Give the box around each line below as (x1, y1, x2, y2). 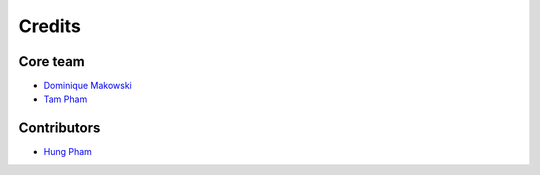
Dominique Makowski (43, 80, 132, 92)
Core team (18, 53, 85, 70)
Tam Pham (43, 93, 88, 105)
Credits (18, 15, 82, 37)
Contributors (18, 120, 101, 137)
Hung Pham (43, 146, 92, 158)
